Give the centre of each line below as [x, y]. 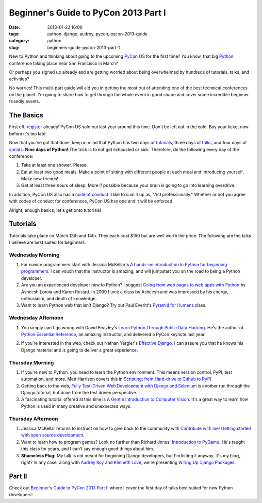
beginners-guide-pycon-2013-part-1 [84, 47]
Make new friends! [40, 179]
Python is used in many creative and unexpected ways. [76, 406]
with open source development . [53, 435]
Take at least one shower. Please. [55, 165]
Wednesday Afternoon [36, 318]
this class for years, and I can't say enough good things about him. [88, 449]
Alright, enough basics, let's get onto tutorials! [55, 210]
